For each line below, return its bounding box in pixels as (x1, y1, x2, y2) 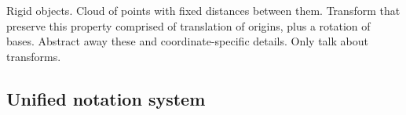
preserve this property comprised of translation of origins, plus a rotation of (6, 17, 371, 34)
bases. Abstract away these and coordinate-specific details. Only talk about (6, 33, 368, 49)
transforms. (6, 48, 61, 64)
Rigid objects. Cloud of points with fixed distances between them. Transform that (6, 2, 401, 18)
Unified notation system (6, 86, 206, 110)
